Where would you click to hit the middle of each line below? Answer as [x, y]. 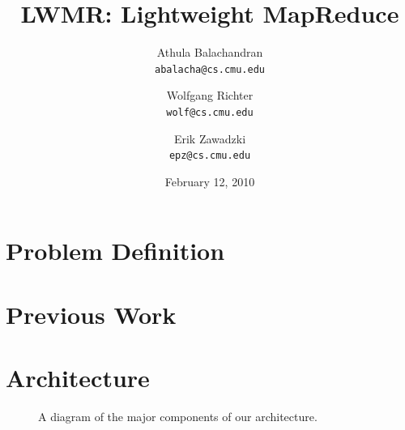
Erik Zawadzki [210, 138]
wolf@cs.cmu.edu [210, 112]
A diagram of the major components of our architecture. [178, 417]
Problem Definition [115, 251]
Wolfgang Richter [210, 95]
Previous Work [91, 314]
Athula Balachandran [210, 52]
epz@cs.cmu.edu [210, 156]
